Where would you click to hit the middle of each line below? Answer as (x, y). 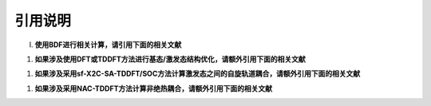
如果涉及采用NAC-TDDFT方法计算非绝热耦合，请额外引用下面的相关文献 (154, 88)
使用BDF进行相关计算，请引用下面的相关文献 (108, 45)
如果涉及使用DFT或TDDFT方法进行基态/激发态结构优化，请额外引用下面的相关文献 (170, 59)
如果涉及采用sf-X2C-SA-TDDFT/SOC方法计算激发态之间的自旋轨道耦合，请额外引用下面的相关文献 (198, 74)
